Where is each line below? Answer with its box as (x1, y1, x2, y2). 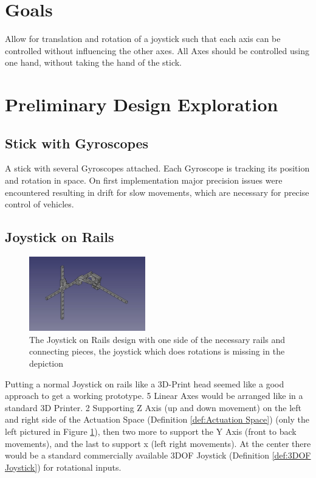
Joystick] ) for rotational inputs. (5, 460, 122, 473)
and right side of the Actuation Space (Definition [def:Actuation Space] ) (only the (5, 413, 309, 426)
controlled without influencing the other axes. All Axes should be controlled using (5, 44, 309, 57)
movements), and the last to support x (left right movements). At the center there (5, 437, 311, 449)
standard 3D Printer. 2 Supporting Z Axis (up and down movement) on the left (5, 401, 302, 414)
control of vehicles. (5, 198, 74, 210)
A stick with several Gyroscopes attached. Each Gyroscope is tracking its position (5, 162, 310, 175)
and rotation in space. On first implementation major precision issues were (5, 174, 283, 187)
